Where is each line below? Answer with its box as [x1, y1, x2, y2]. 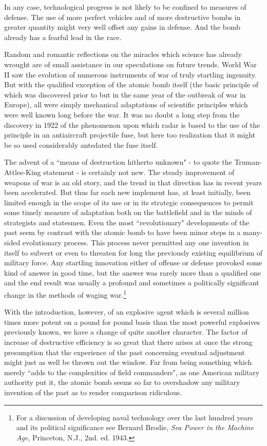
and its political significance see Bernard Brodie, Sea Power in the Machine [16, 422, 254, 433]
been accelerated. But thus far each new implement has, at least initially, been [4, 187, 251, 198]
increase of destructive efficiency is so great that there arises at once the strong [4, 337, 253, 347]
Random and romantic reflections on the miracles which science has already [4, 49, 242, 60]
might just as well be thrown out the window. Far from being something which [4, 357, 252, 367]
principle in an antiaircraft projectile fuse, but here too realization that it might [4, 129, 256, 140]
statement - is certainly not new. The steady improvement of [43, 166, 235, 177]
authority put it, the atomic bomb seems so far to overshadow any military [4, 377, 240, 387]
